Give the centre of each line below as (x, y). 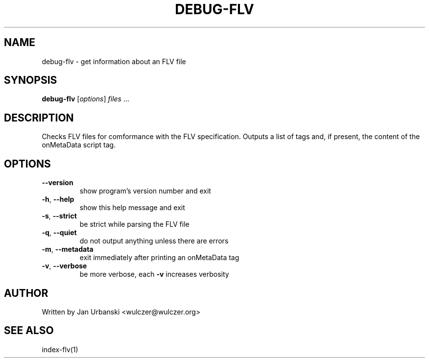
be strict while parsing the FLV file (134, 224)
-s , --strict (59, 216)
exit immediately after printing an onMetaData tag (159, 258)
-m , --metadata (68, 249)
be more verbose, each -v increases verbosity (154, 274)
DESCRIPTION (39, 118)
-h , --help (58, 199)
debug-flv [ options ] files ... (86, 99)
